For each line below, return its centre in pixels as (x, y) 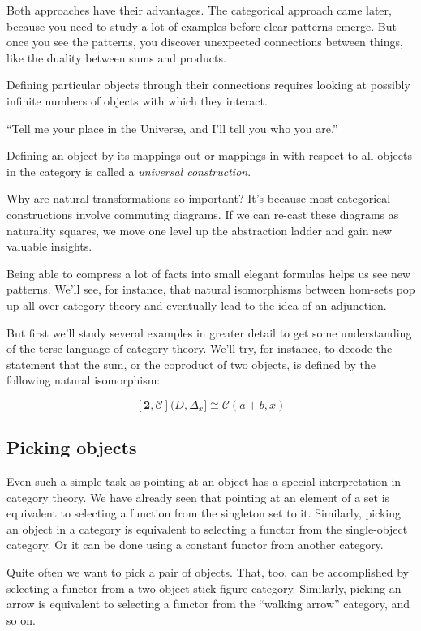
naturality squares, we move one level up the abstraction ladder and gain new (200, 230)
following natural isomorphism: (84, 380)
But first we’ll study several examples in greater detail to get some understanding (209, 332)
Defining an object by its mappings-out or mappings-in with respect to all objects (210, 155)
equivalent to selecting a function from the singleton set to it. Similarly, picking (204, 513)
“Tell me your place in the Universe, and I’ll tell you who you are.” (172, 128)
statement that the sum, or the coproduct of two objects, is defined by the (191, 364)
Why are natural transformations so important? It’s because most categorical (199, 198)
